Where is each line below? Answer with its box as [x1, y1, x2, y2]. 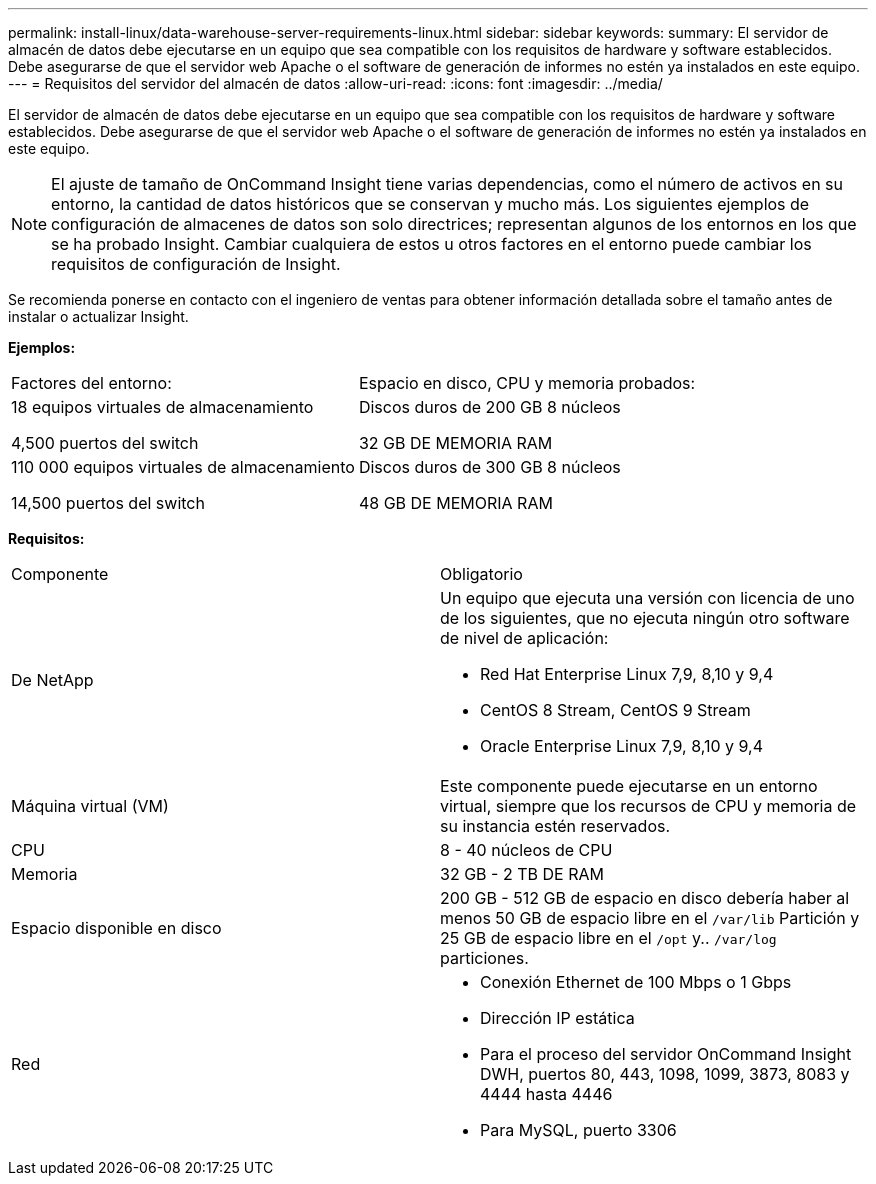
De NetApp [11, 670, 94, 690]
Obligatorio [440, 564, 523, 584]
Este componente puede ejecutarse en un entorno [440, 776, 818, 796]
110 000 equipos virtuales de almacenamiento [11, 457, 355, 477]
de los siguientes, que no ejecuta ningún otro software [440, 608, 850, 628]
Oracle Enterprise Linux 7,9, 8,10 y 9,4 [480, 736, 764, 756]
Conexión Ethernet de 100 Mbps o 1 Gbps [480, 972, 792, 992]
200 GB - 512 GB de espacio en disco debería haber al [440, 888, 850, 908]
